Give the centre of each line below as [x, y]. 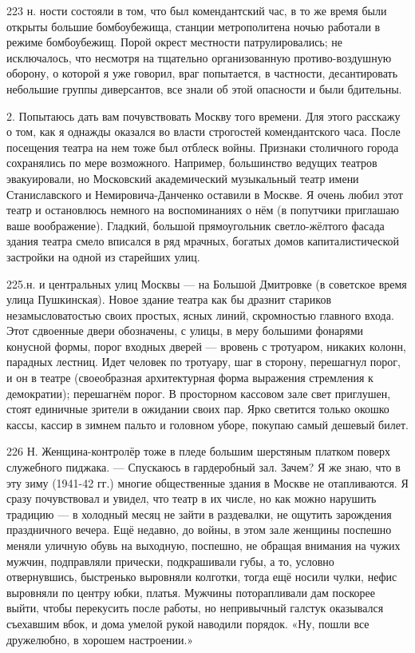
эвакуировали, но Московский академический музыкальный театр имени [183, 178]
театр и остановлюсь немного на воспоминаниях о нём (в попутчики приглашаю [203, 210]
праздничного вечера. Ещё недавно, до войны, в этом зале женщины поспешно [199, 530]
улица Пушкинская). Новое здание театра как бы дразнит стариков [169, 299]
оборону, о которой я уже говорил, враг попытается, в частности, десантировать [202, 73]
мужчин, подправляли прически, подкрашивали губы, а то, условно [170, 561]
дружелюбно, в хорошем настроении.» [100, 639]
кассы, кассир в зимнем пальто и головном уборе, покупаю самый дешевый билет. [207, 424]
